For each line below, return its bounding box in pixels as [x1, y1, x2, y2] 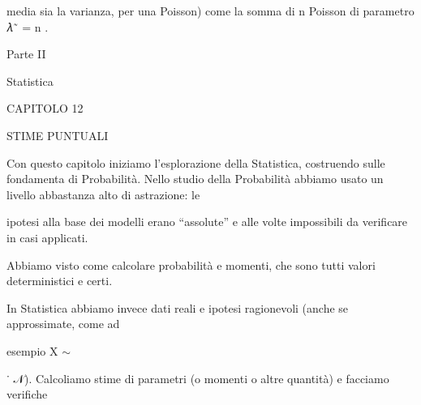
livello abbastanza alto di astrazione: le [6, 185, 200, 202]
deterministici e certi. [6, 272, 113, 289]
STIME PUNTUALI [6, 126, 109, 143]
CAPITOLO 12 [6, 100, 84, 117]
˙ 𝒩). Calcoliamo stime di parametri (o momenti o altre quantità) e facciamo [6, 369, 389, 386]
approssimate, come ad [6, 315, 120, 332]
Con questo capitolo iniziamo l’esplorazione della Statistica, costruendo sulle [6, 154, 385, 171]
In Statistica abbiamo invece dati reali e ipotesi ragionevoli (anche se [6, 299, 349, 316]
